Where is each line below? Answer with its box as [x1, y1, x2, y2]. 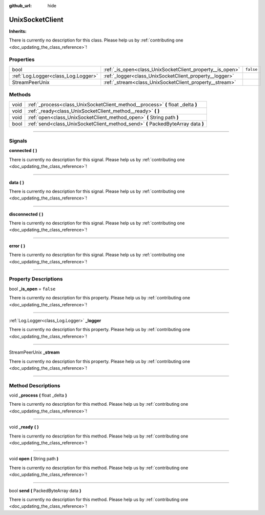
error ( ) [9, 243, 25, 249]
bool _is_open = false [9, 286, 56, 292]
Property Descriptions [9, 276, 63, 282]
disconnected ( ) [9, 211, 43, 217]
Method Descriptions [9, 382, 61, 389]
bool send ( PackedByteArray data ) [9, 488, 82, 494]
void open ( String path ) [9, 456, 59, 462]
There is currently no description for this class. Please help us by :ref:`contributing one [9, 37, 183, 43]
